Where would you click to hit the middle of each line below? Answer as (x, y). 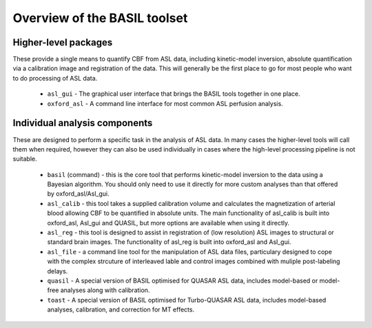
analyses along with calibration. (105, 290)
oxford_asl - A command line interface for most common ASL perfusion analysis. (165, 103)
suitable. (25, 159)
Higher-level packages (63, 42)
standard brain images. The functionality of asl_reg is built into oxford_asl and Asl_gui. (169, 242)
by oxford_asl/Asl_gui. (78, 194)
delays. (58, 271)
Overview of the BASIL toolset (100, 18)
